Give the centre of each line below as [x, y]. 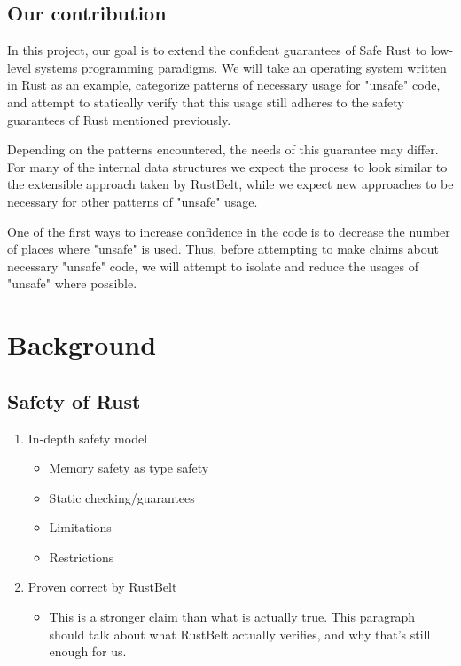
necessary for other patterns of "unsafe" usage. [133, 201]
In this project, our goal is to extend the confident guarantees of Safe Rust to [217, 50]
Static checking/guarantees [122, 497]
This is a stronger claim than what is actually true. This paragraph [232, 617]
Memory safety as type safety [129, 468]
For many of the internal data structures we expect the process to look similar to [227, 166]
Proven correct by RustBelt [102, 587]
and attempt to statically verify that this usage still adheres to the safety [206, 102]
